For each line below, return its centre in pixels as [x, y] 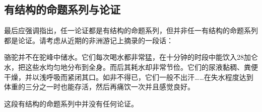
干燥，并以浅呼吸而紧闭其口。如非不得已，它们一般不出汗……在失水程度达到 [129, 77]
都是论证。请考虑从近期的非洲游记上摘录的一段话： [89, 40]
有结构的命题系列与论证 [62, 9]
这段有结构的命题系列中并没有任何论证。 [71, 103]
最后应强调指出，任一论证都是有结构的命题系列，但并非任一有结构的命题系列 [131, 30]
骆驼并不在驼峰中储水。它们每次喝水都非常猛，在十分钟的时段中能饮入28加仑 [131, 57]
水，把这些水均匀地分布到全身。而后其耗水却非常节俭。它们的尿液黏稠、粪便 [131, 67]
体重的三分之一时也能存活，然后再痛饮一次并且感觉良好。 [99, 87]
